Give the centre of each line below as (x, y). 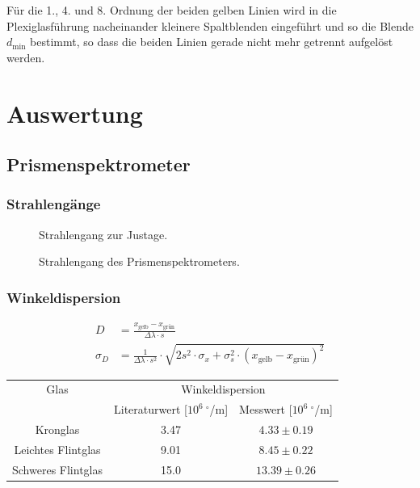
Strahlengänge (54, 204)
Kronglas (57, 429)
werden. (26, 57)
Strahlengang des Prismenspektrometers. (139, 261)
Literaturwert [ (151, 409)
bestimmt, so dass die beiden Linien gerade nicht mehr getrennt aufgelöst (212, 42)
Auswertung (75, 113)
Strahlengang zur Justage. (103, 234)
